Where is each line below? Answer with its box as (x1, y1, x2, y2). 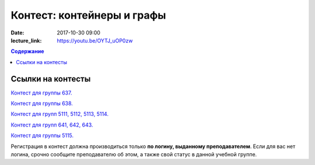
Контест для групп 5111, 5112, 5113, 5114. (10, 111, 109, 118)
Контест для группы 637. (10, 89, 72, 96)
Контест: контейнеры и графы (10, 9, 166, 22)
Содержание (10, 48, 44, 55)
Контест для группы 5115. (10, 132, 74, 139)
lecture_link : (10, 37, 42, 44)
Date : (10, 29, 24, 36)
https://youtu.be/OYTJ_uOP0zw (57, 37, 133, 44)
